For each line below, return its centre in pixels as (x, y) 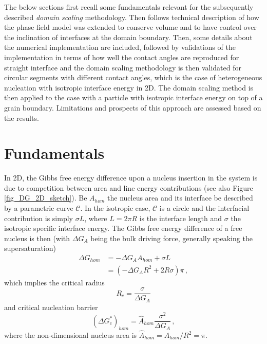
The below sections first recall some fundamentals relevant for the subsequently (129, 7)
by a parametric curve (39, 208)
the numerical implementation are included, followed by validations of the (120, 47)
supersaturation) (30, 248)
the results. (22, 117)
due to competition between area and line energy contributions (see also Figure (129, 187)
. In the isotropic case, (115, 208)
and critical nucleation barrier (51, 307)
